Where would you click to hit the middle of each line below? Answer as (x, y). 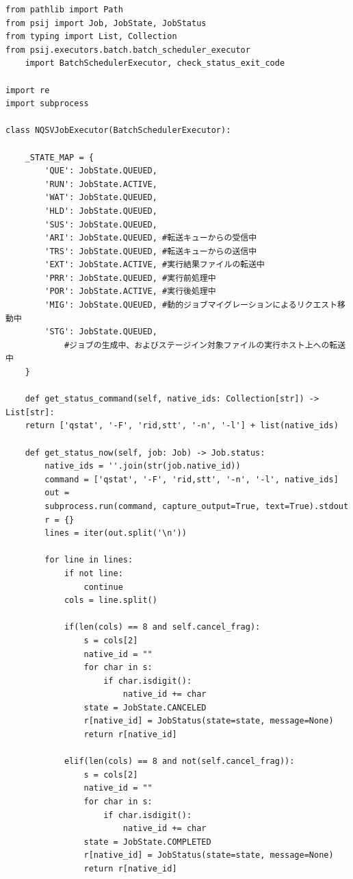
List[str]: (30, 412)
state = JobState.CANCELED (145, 707)
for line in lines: (89, 560)
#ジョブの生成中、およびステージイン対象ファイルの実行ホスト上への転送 (205, 345)
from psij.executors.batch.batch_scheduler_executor (128, 50)
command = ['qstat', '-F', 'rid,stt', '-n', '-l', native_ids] (192, 479)
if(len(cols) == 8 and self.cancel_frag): (162, 627)
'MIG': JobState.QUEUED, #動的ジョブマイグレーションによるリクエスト (191, 305)
